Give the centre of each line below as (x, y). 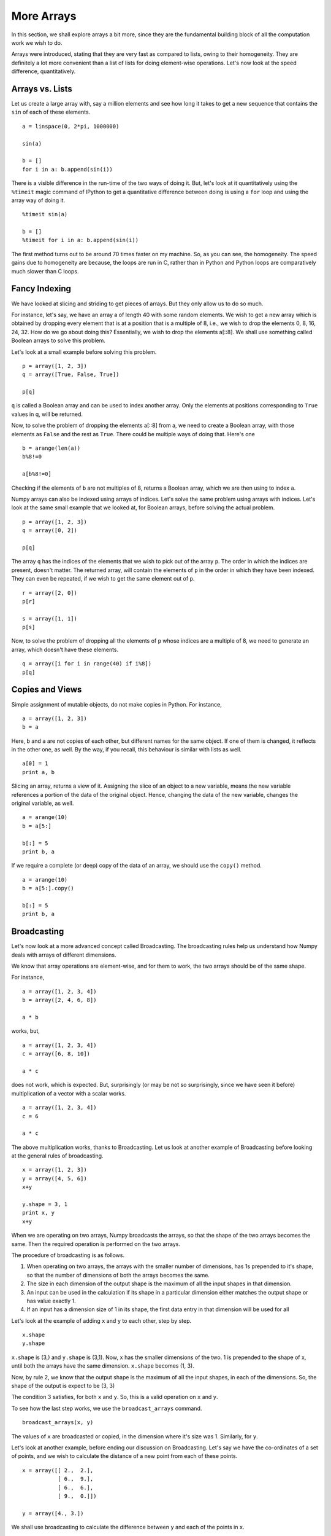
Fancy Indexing (41, 289)
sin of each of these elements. (51, 112)
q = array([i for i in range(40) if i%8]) (87, 664)
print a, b (39, 772)
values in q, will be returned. (47, 414)
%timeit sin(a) (45, 214)
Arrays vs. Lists (42, 89)
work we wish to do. (37, 42)
